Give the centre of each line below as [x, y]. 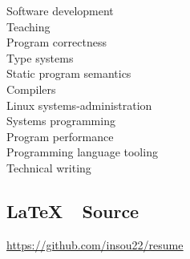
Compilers [31, 89]
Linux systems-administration [79, 105]
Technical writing [49, 167]
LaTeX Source [73, 210]
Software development [60, 10]
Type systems [40, 57]
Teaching [28, 26]
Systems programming [61, 121]
